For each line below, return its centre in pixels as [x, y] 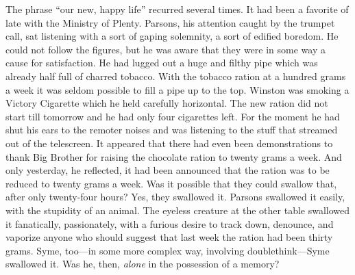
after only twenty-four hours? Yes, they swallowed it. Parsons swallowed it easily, [175, 197]
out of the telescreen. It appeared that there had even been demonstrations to [169, 143]
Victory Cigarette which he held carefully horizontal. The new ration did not [167, 103]
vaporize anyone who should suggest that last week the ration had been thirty [169, 237]
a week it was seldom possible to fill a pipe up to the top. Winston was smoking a [177, 89]
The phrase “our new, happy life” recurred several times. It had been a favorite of [177, 9]
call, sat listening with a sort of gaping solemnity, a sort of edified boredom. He [172, 36]
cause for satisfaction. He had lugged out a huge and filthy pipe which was [162, 63]
